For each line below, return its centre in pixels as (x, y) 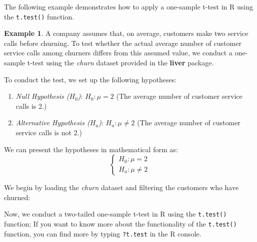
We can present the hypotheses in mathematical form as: (91, 149)
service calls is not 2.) (49, 132)
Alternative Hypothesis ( (53, 122)
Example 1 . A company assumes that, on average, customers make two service (126, 33)
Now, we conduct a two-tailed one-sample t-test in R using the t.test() (115, 214)
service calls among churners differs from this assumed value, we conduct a (118, 53)
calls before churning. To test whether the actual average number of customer (123, 43)
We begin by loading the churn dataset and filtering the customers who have (121, 187)
